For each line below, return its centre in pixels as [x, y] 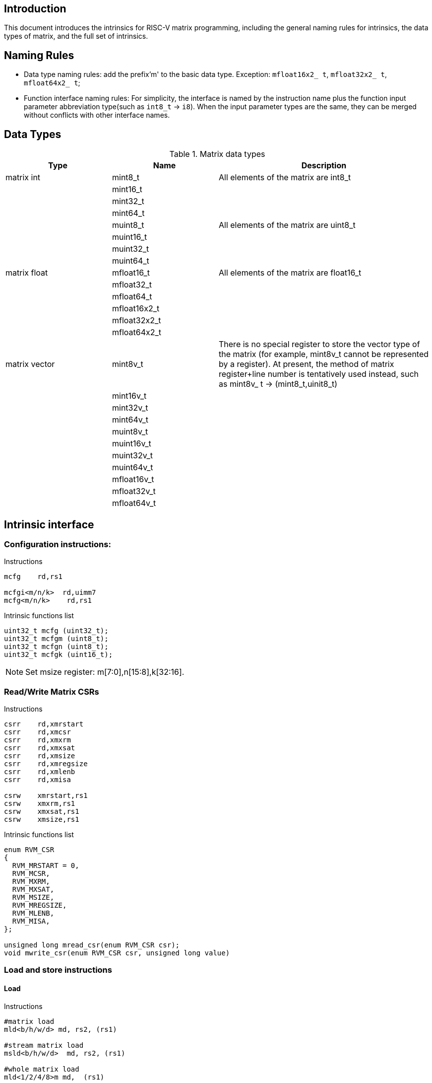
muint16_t [130, 237]
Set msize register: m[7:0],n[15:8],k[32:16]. [105, 672]
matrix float [27, 273]
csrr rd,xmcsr [37, 732]
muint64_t [131, 261]
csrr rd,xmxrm [37, 740]
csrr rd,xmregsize [46, 764]
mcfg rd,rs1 [33, 577]
